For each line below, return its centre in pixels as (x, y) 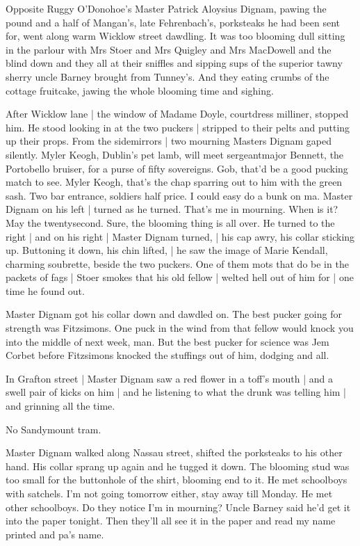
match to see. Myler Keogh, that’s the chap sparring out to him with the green (174, 182)
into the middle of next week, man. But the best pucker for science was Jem (167, 341)
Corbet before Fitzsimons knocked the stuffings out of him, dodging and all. (167, 355)
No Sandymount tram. (54, 429)
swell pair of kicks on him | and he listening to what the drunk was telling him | (176, 392)
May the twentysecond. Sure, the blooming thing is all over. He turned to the (170, 222)
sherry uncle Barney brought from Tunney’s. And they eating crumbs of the (167, 76)
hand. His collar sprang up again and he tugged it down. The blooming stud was (178, 466)
